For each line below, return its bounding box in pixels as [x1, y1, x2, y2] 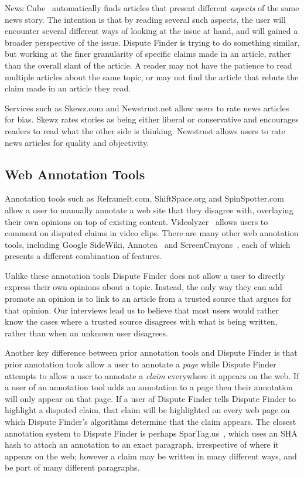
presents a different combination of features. [5, 250, 162, 262]
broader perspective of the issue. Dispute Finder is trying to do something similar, [5, 36, 300, 48]
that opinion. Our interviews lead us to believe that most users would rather [5, 304, 279, 316]
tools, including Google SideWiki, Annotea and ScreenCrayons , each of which [5, 238, 291, 250]
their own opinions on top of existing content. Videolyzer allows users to [5, 215, 268, 227]
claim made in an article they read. [5, 82, 131, 94]
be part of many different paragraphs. [5, 461, 140, 473]
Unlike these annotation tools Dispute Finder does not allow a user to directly [5, 269, 285, 281]
